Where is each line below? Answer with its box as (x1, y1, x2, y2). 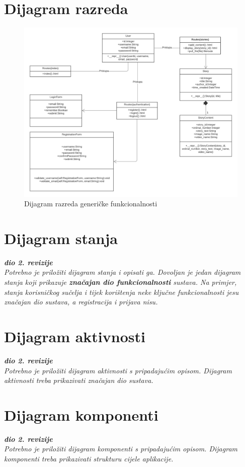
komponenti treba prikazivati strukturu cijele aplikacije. (4, 453, 174, 464)
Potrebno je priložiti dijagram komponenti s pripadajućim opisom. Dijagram (4, 443, 237, 454)
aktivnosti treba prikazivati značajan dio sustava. (4, 375, 153, 385)
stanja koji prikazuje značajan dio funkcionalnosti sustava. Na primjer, (4, 277, 237, 287)
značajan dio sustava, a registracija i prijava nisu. (4, 296, 158, 307)
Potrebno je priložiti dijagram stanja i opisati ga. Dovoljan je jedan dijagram (4, 267, 241, 277)
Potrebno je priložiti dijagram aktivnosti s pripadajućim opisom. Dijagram (4, 365, 232, 375)
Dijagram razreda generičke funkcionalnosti (24, 198, 157, 209)
